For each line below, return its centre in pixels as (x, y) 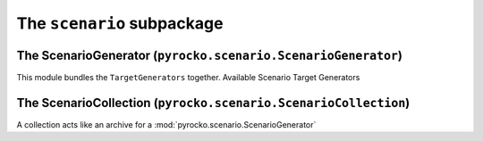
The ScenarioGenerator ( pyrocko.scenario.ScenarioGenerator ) (209, 55)
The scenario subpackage (120, 23)
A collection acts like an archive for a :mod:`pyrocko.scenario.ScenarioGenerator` (166, 124)
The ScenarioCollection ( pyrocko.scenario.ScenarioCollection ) (213, 103)
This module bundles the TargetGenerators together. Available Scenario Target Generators (188, 78)
